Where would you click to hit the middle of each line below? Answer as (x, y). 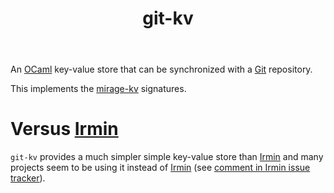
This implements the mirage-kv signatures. (98, 89)
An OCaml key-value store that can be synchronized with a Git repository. (161, 69)
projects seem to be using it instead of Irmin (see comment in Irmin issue (160, 168)
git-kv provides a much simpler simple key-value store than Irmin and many (167, 157)
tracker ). (28, 178)
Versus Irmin (64, 129)
